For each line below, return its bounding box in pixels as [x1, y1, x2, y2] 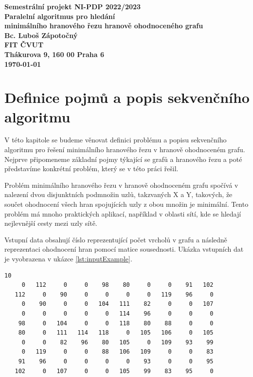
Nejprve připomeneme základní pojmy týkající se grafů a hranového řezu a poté [4, 154, 242, 164]
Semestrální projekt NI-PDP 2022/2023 [4, 1, 141, 11]
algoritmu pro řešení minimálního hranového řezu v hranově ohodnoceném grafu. [4, 144, 245, 155]
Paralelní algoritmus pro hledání [4, 11, 115, 21]
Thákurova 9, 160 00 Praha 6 [4, 49, 104, 59]
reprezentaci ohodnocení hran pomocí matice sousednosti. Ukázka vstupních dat [4, 244, 244, 254]
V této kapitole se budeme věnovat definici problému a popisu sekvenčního [4, 135, 227, 145]
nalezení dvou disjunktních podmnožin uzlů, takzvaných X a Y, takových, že [4, 189, 233, 199]
